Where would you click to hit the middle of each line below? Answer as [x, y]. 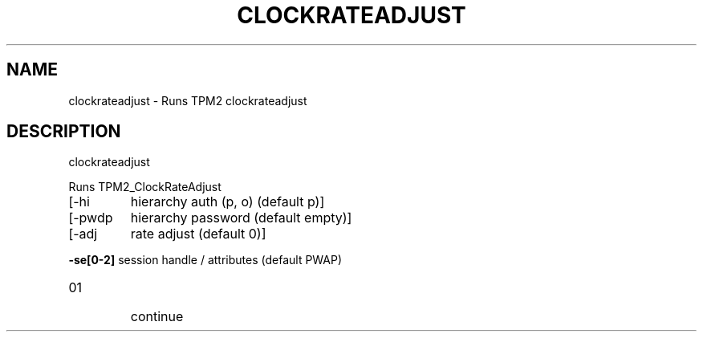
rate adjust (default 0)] [198, 234]
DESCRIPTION [64, 132]
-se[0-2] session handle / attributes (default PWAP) [205, 260]
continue [157, 317]
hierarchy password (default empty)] [241, 218]
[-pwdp [91, 218]
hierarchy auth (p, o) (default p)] [228, 202]
